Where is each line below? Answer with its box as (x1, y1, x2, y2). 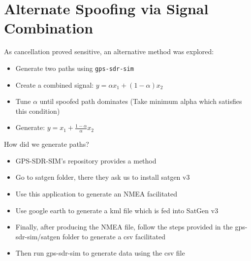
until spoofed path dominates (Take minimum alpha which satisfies (39, 96, 242, 106)
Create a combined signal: (15, 79, 94, 90)
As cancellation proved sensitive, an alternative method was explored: (4, 46, 214, 57)
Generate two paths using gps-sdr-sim (15, 63, 134, 73)
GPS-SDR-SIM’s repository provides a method (15, 155, 157, 165)
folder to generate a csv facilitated (62, 231, 165, 241)
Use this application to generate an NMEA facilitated (15, 188, 178, 198)
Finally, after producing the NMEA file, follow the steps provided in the (15, 222, 233, 232)
